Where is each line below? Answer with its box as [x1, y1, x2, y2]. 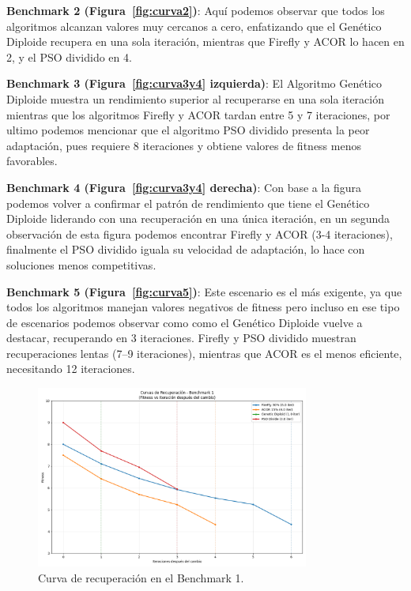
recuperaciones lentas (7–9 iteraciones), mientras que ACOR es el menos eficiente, [6, 344, 402, 361]
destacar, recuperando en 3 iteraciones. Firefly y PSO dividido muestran [6, 329, 356, 346]
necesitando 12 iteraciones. [6, 360, 135, 377]
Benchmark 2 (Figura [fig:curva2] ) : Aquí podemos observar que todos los [6, 2, 385, 18]
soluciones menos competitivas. [6, 256, 156, 273]
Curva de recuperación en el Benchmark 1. [38, 569, 244, 585]
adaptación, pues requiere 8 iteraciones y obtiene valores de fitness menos [6, 137, 361, 153]
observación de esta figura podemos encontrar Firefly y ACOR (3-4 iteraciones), [6, 225, 393, 242]
